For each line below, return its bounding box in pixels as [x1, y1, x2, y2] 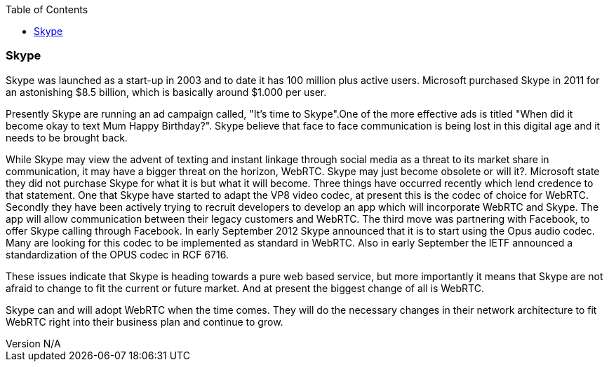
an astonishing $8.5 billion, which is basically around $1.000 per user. [6, 85, 327, 98]
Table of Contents [6, 4, 88, 15]
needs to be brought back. [6, 131, 128, 144]
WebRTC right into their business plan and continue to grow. [6, 315, 283, 328]
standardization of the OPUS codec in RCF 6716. [6, 248, 229, 261]
